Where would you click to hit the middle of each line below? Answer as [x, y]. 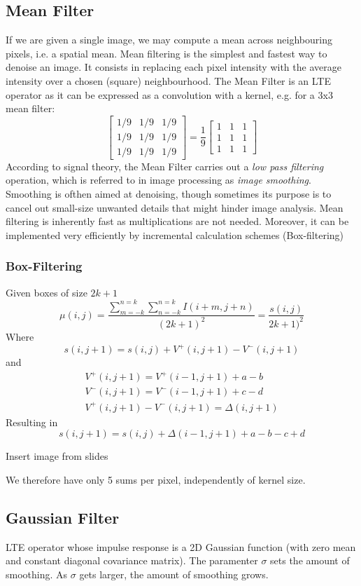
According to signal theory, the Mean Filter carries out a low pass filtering [165, 166]
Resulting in [32, 422]
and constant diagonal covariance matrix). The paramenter [132, 560]
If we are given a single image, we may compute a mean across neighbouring [169, 40]
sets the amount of [310, 560]
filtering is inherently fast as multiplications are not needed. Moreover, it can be [177, 221]
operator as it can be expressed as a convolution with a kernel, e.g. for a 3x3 [169, 94]
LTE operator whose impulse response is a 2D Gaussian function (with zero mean [181, 546]
